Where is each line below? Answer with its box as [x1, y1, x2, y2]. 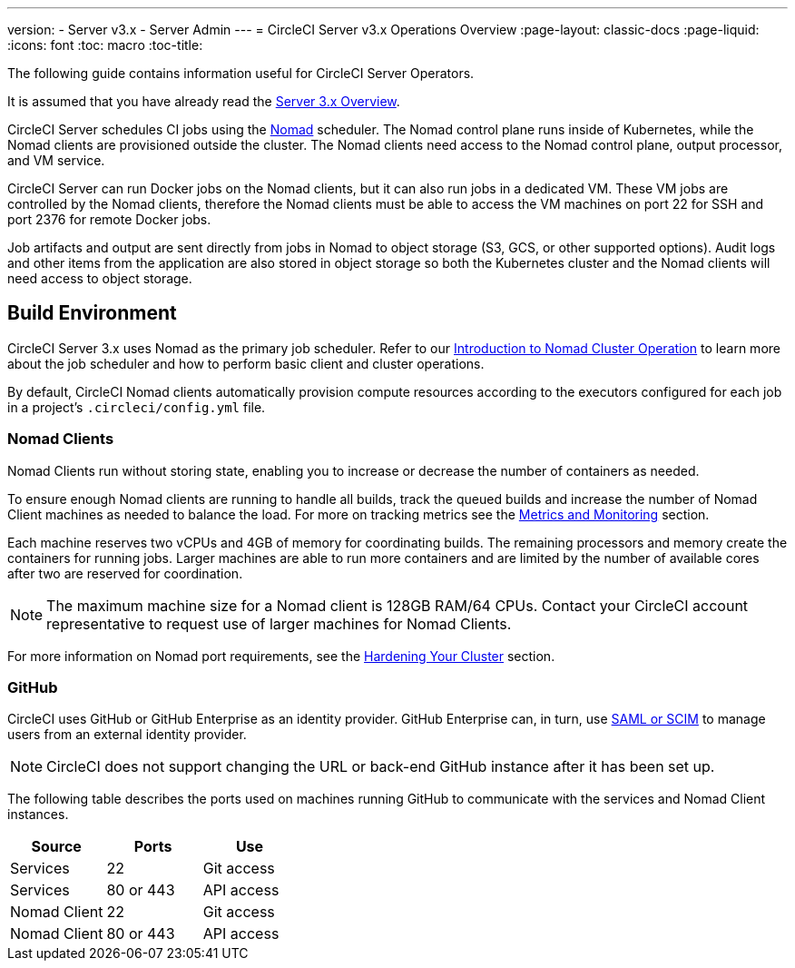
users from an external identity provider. [7, 726, 247, 743]
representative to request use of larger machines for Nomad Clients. [46, 614, 512, 633]
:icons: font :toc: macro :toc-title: [7, 37, 203, 53]
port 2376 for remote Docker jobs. [7, 212, 211, 227]
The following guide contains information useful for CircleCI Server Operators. [7, 65, 475, 81]
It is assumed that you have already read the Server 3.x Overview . [7, 94, 400, 109]
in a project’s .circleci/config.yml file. [7, 399, 266, 415]
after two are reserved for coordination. [7, 565, 243, 581]
